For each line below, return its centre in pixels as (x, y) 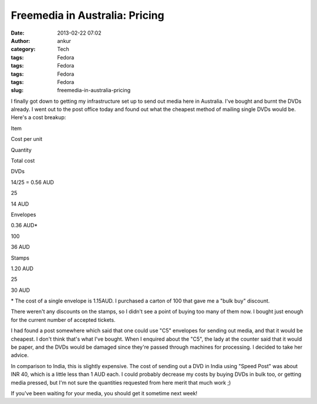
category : (23, 49)
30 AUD (21, 290)
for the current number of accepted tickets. (63, 319)
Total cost (23, 161)
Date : (18, 33)
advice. (20, 355)
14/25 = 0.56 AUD (32, 182)
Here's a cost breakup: (38, 117)
